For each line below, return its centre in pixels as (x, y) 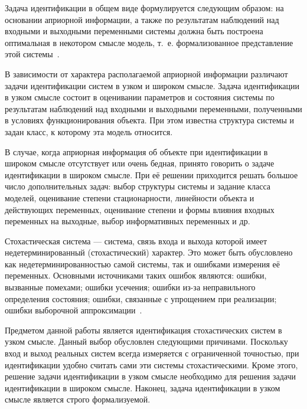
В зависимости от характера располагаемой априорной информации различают (146, 73)
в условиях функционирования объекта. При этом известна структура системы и (149, 120)
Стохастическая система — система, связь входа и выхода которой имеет (136, 241)
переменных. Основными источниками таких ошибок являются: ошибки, (136, 275)
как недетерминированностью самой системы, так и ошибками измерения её (143, 264)
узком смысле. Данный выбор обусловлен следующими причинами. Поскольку (146, 341)
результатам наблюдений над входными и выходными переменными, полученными (153, 108)
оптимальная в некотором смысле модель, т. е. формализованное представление (149, 42)
